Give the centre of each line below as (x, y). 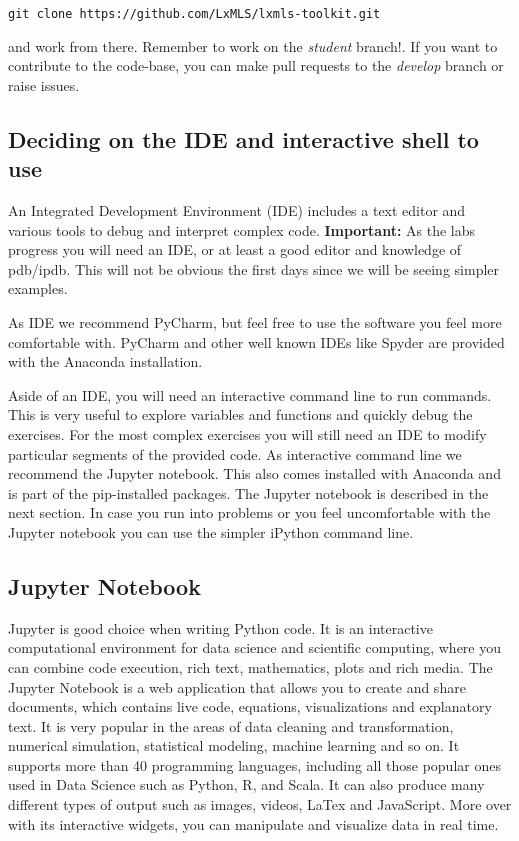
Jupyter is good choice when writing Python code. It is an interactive (220, 627)
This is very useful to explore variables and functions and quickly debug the (240, 414)
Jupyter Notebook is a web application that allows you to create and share (237, 686)
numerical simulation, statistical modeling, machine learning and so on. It (234, 745)
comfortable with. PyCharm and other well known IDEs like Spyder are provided (256, 341)
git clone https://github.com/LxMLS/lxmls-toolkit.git (194, 14)
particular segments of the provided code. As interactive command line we (235, 453)
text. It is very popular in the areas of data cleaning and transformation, (231, 725)
